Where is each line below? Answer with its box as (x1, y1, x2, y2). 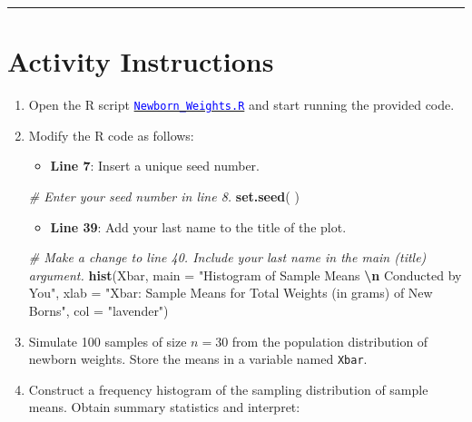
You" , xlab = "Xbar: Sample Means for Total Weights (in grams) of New (28, 283, 433, 302)
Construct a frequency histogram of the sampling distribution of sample (28, 379, 428, 398)
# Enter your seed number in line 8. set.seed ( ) (28, 186, 300, 205)
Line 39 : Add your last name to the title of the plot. (50, 217, 347, 236)
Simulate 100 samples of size (28, 331, 187, 350)
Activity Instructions (7, 43, 274, 80)
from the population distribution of (231, 331, 428, 350)
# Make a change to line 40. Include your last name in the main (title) (28, 248, 427, 267)
